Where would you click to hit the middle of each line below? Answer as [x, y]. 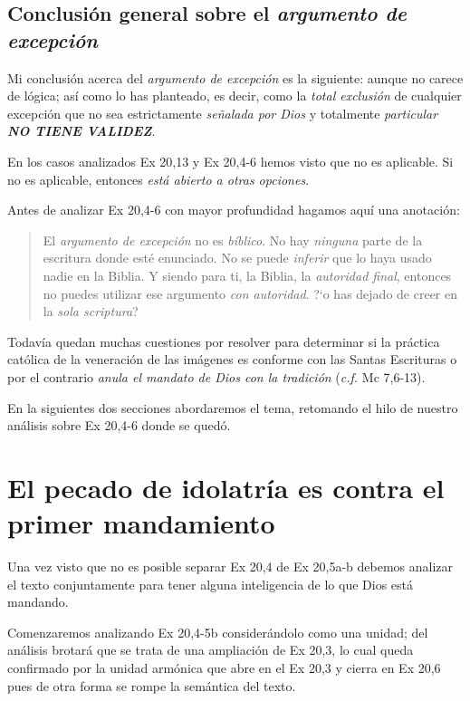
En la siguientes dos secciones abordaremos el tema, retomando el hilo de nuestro [233, 407]
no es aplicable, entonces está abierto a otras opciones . [158, 179]
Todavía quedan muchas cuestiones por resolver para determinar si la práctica [224, 341]
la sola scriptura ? [91, 311]
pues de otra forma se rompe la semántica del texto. [152, 685]
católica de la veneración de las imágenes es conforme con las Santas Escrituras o [232, 359]
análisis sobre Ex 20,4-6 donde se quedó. [119, 425]
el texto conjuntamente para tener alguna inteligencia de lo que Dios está [211, 584]
